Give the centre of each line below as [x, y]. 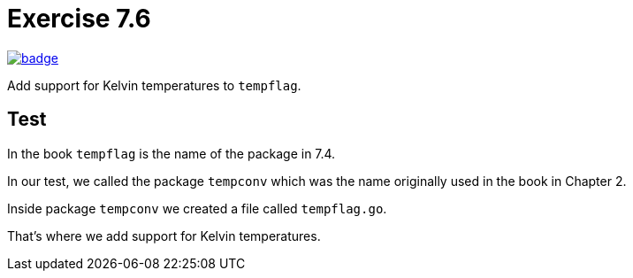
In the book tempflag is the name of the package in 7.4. [172, 153]
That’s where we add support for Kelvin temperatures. [164, 236]
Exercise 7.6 [79, 19]
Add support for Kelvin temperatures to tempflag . [154, 85]
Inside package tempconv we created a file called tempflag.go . [197, 208]
